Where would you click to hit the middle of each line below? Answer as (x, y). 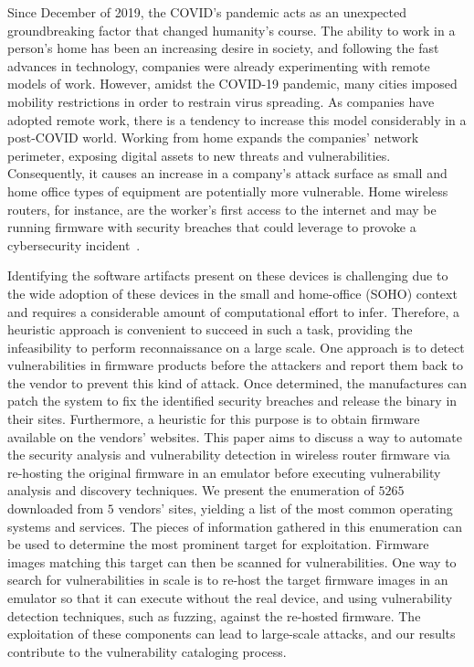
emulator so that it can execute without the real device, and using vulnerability (230, 598)
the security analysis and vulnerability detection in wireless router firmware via (229, 455)
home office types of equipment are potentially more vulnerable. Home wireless (228, 191)
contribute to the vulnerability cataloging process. (147, 651)
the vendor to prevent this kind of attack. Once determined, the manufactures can (237, 382)
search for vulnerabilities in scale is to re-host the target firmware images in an (228, 580)
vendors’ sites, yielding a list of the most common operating (285, 508)
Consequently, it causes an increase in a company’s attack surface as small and (227, 173)
